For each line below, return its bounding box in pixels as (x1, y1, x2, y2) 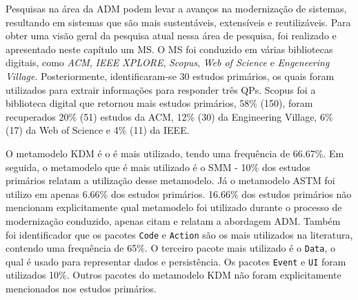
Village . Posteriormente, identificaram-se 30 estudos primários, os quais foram (6, 68, 335, 83)
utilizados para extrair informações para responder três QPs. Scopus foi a (6, 82, 316, 97)
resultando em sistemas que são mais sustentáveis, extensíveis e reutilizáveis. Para (6, 14, 351, 29)
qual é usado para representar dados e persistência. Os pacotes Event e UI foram (6, 254, 346, 268)
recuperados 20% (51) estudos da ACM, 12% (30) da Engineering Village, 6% (6, 109, 333, 123)
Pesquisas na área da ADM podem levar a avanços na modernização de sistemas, (6, 1, 347, 15)
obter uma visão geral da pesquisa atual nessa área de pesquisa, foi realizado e (6, 28, 337, 43)
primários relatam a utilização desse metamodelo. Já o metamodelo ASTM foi (6, 173, 335, 188)
